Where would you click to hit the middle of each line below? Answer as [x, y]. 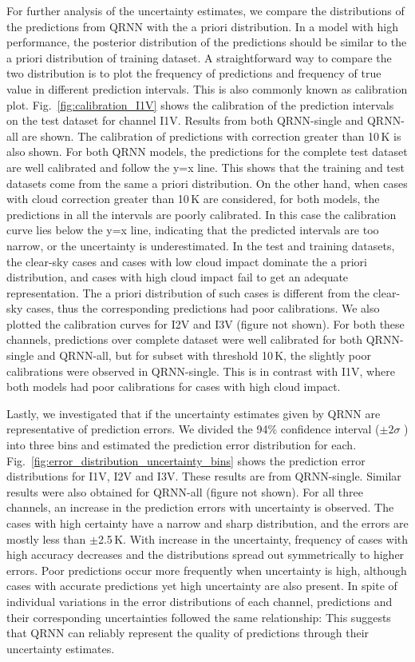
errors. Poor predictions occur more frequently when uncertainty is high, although [207, 570]
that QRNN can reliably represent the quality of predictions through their [188, 633]
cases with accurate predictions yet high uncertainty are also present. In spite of [202, 586]
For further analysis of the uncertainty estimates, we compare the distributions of [206, 10]
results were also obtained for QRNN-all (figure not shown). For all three [185, 491]
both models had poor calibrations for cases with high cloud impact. [174, 387]
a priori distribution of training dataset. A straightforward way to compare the [199, 57]
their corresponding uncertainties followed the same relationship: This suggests [199, 617]
